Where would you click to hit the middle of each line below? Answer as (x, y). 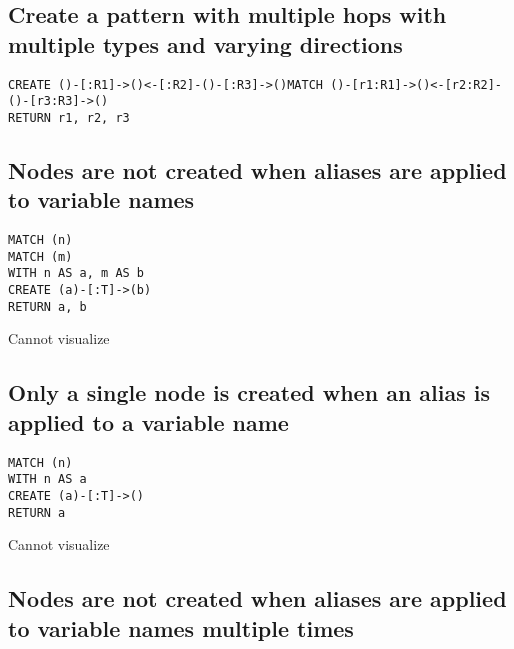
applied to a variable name (148, 421)
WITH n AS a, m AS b (76, 273)
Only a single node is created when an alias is (249, 392)
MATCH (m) (40, 256)
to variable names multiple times (181, 627)
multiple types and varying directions (205, 43)
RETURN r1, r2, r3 (69, 117)
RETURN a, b (47, 306)
